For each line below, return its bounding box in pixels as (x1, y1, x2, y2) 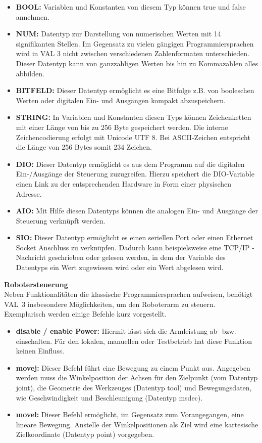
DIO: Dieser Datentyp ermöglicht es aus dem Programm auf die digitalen (16, 158, 245, 169)
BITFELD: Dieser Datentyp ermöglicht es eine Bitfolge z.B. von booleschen (16, 85, 254, 96)
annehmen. (16, 11, 49, 22)
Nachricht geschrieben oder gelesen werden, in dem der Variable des (16, 252, 226, 262)
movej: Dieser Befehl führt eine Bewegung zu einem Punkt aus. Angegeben (16, 362, 250, 373)
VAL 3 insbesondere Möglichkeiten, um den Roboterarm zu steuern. (4, 298, 216, 309)
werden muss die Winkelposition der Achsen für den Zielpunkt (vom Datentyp (16, 372, 258, 383)
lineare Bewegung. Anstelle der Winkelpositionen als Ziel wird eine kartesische (16, 419, 258, 429)
